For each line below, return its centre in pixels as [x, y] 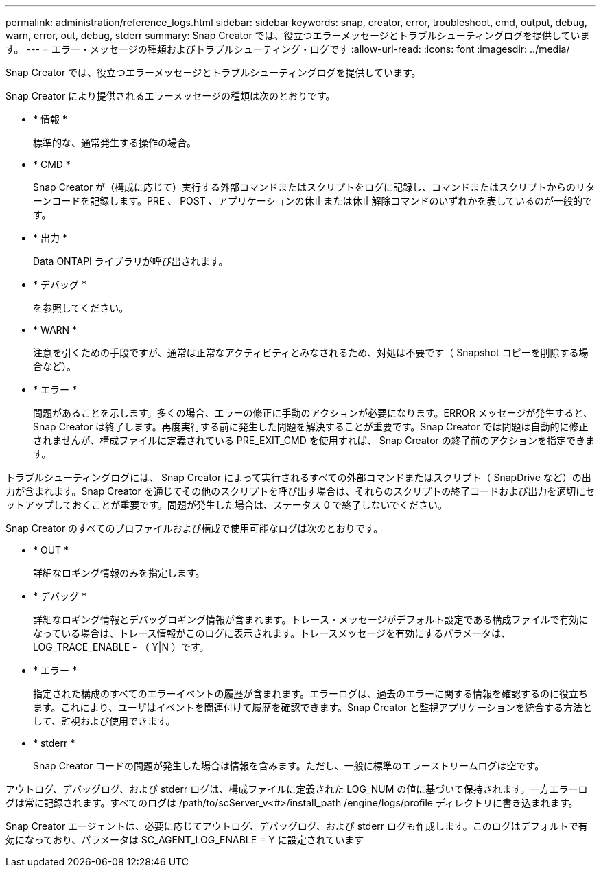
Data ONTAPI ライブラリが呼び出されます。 [131, 261]
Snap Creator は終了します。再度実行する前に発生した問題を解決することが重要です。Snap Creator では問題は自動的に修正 [311, 427]
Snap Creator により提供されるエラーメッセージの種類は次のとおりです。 [170, 96]
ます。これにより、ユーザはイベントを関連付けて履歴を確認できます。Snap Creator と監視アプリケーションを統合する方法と [313, 707]
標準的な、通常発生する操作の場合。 [115, 142]
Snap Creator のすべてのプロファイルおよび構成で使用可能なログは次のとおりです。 [195, 528]
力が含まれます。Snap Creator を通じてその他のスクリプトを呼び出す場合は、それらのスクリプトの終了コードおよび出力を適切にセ [300, 491]
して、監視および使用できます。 [104, 721]
